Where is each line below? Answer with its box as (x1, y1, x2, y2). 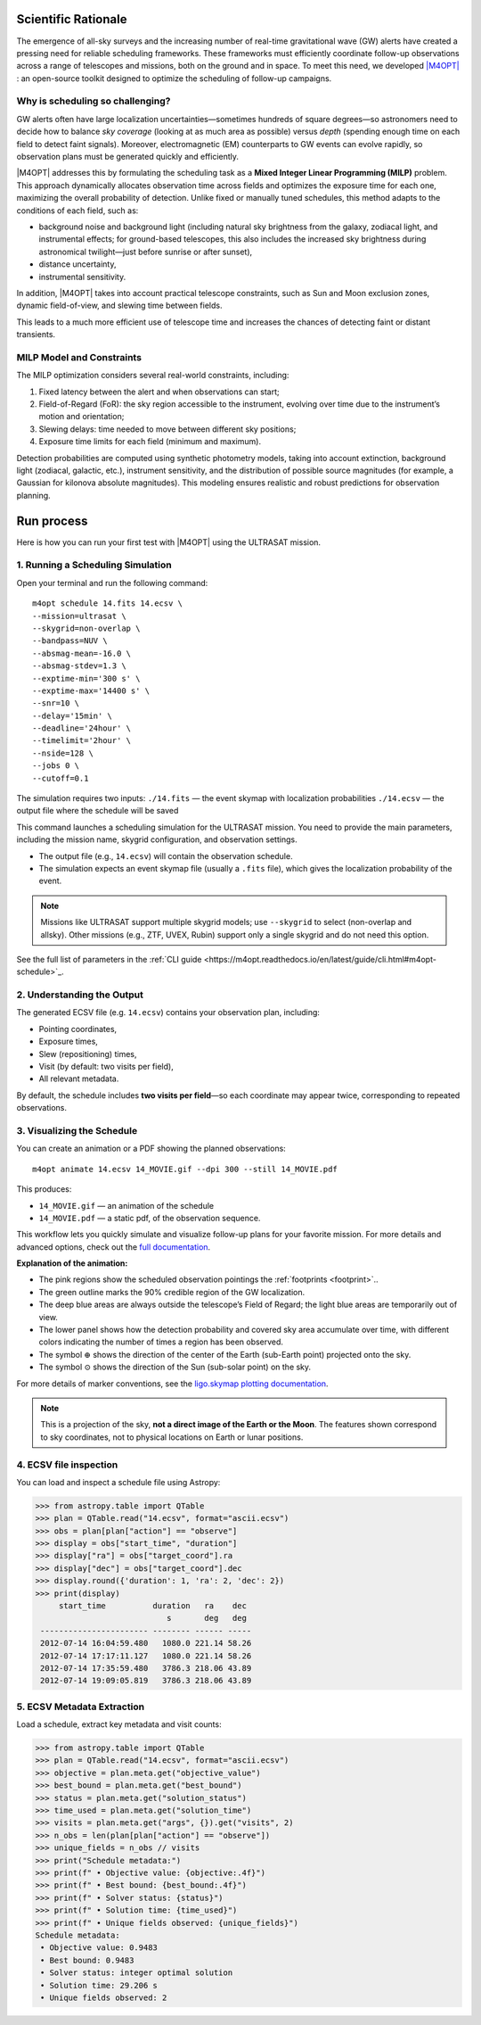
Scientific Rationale (16, 12, 127, 27)
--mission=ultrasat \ (32, 611, 126, 621)
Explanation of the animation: (16, 1258, 128, 1269)
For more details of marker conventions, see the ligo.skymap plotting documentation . (16, 1378, 329, 1389)
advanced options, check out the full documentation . (16, 1241, 211, 1252)
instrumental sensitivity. (38, 271, 126, 282)
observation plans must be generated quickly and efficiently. (16, 152, 240, 161)
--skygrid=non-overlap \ (32, 623, 141, 633)
